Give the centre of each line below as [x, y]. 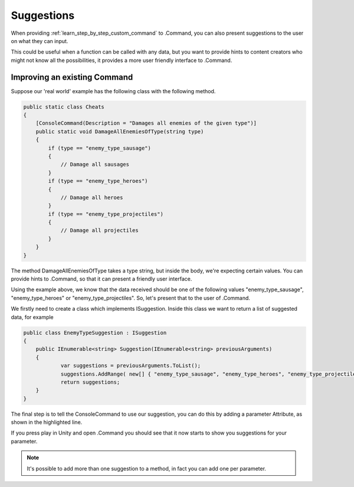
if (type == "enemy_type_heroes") [98, 181]
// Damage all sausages [95, 164]
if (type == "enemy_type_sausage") [100, 148]
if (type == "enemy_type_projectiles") [106, 214]
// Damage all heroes [92, 197]
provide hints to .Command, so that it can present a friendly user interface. [101, 279]
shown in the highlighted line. [47, 422]
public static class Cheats [64, 107]
